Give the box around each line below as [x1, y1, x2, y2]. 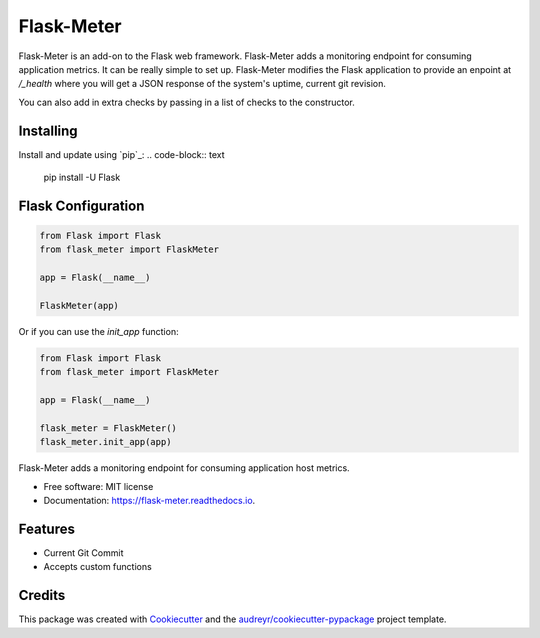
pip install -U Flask [43, 171, 121, 184]
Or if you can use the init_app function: [18, 325, 179, 337]
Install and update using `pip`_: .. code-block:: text [18, 148, 225, 160]
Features [18, 520, 75, 537]
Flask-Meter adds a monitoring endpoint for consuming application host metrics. [18, 462, 350, 474]
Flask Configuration [18, 197, 145, 214]
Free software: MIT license [43, 480, 154, 492]
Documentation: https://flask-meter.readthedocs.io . [43, 495, 256, 507]
